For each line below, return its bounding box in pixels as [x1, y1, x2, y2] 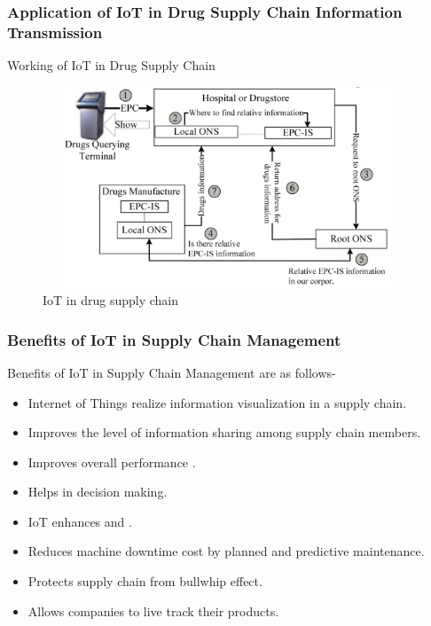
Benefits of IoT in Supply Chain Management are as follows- [7, 363, 336, 381]
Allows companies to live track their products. [27, 601, 279, 620]
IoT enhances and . [27, 512, 132, 530]
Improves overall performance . [27, 452, 196, 471]
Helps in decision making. [27, 482, 168, 501]
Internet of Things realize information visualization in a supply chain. [27, 393, 407, 411]
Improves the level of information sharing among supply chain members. [27, 423, 421, 442]
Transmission [7, 20, 103, 43]
